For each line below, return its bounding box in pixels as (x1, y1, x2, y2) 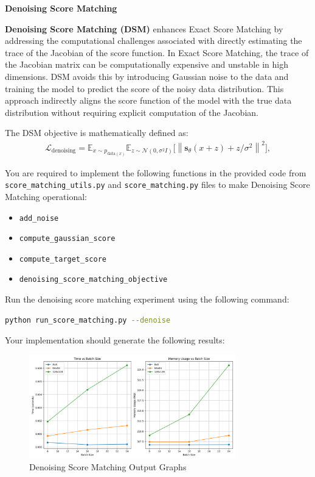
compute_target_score (19, 254, 106, 264)
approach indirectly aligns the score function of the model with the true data (5, 94, 292, 107)
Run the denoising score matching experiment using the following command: (5, 293, 289, 306)
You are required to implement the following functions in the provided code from (5, 166, 306, 179)
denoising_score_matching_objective (19, 275, 168, 284)
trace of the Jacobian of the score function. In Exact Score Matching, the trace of (5, 46, 309, 59)
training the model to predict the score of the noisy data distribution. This (5, 82, 284, 95)
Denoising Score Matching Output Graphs (29, 461, 187, 473)
